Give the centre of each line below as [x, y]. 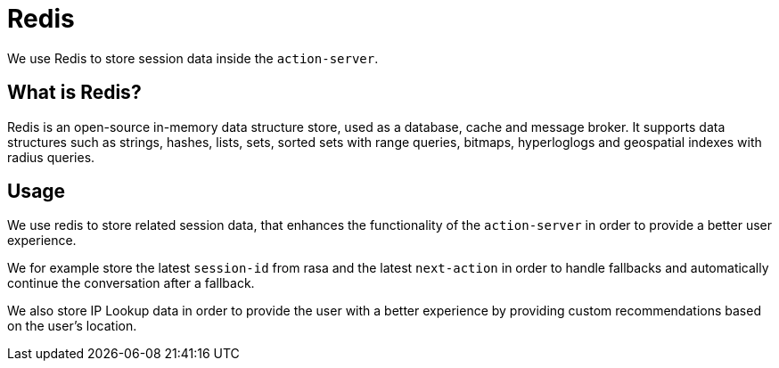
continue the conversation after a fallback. [131, 283]
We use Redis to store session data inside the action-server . [193, 58]
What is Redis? [74, 93]
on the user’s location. [72, 326]
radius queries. [51, 157]
